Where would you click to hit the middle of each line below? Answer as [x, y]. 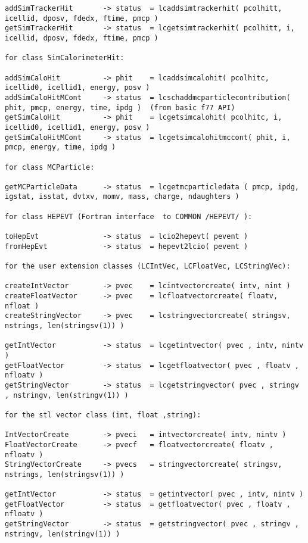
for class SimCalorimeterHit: [65, 58]
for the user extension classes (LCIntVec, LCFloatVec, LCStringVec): [148, 266]
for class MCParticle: [50, 167]
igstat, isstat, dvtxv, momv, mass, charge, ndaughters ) [122, 197]
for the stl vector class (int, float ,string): [103, 415]
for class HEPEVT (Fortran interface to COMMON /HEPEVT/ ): [129, 216]
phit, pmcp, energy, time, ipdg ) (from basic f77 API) [120, 107]
